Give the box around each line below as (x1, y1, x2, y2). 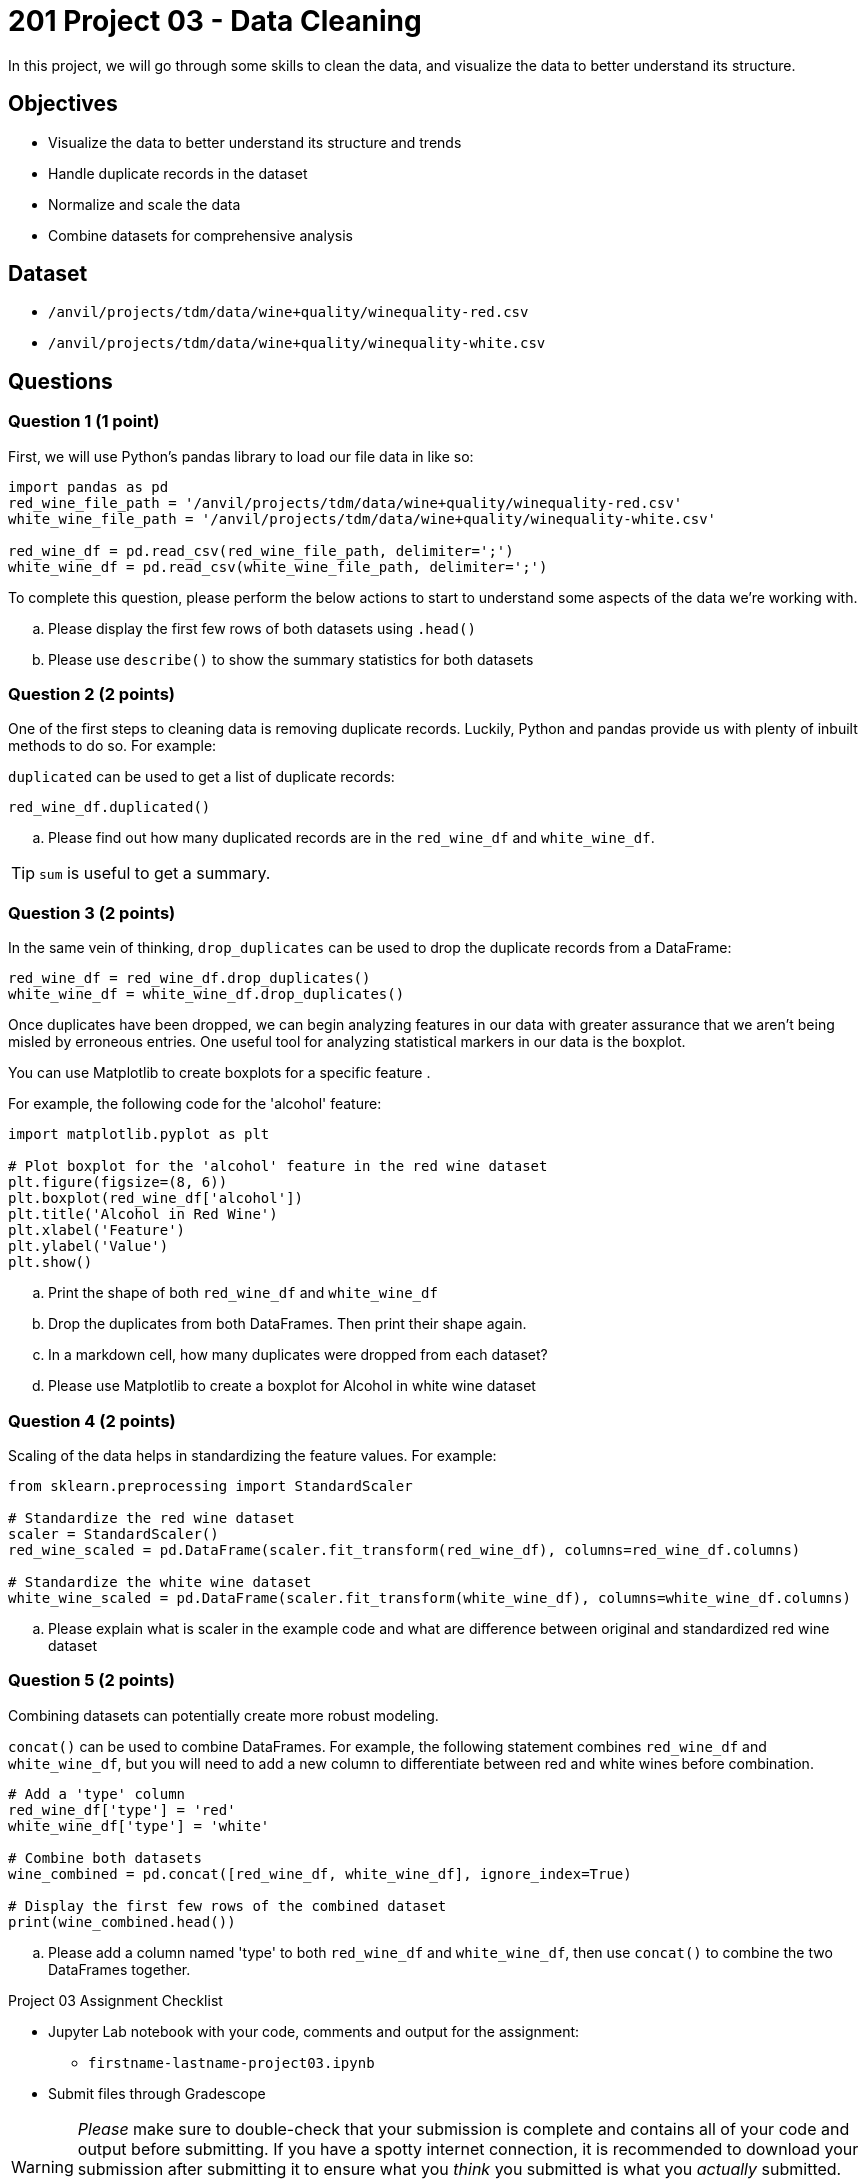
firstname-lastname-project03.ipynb (88, 2054, 375, 2071)
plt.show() (8, 1254, 93, 1271)
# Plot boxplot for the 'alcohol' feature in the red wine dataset (8, 1158, 548, 1175)
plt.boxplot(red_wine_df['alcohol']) (8, 1190, 304, 1207)
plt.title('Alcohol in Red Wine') (8, 1206, 278, 1223)
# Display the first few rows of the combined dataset (8, 1897, 447, 1914)
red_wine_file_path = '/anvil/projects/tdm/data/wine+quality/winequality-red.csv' (8, 494, 683, 511)
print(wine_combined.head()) (8, 1913, 236, 1930)
